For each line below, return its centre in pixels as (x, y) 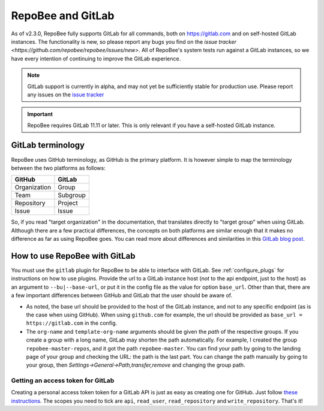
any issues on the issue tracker (66, 94)
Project (68, 203)
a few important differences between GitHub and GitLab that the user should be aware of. (122, 295)
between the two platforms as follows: (58, 168)
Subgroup (72, 195)
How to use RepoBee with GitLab (73, 256)
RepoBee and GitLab (63, 16)
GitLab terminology (48, 145)
